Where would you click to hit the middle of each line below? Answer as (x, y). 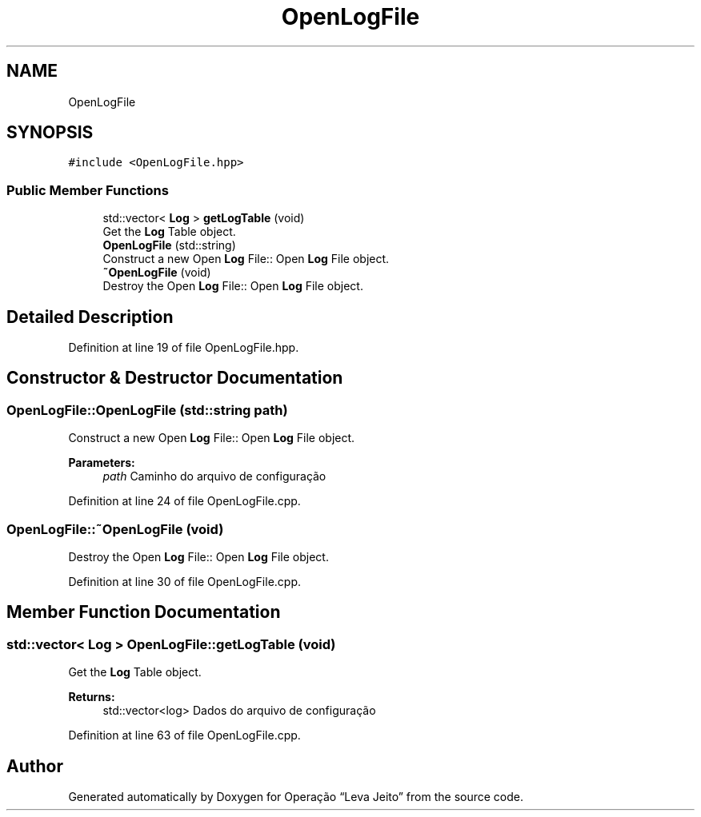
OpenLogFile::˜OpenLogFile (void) (115, 529)
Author (35, 766)
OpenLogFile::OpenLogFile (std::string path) (147, 410)
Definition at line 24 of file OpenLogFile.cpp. (184, 501)
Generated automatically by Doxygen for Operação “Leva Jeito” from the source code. (296, 797)
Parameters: (102, 463)
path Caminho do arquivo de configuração (214, 476)
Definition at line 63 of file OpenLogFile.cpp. (184, 735)
